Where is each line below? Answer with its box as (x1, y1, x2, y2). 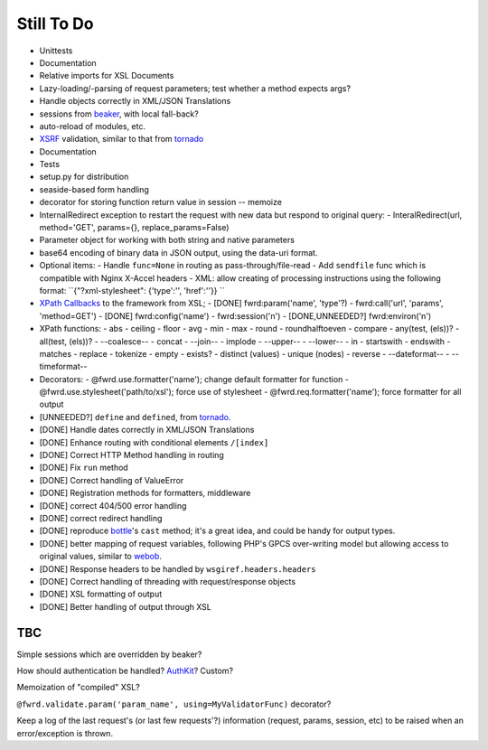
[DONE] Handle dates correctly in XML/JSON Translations (39, 425, 255, 436)
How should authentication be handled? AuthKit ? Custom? (16, 665, 234, 677)
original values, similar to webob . (39, 551, 163, 562)
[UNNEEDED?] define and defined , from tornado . (39, 411, 231, 422)
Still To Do (16, 14, 94, 33)
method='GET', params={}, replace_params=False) (39, 222, 230, 233)
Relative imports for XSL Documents (39, 70, 174, 81)
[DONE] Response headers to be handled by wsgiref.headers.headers (39, 563, 316, 574)
